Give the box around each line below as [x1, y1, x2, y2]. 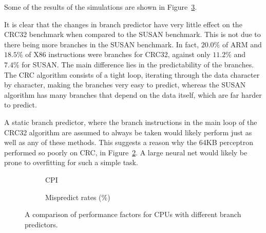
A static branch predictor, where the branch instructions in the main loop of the [4, 116, 257, 127]
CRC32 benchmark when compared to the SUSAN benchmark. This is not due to [4, 29, 261, 40]
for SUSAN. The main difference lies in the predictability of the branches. [22, 59, 254, 69]
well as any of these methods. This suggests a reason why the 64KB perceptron [4, 137, 254, 148]
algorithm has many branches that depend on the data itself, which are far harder [4, 89, 262, 100]
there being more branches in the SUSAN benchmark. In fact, [4, 39, 199, 49]
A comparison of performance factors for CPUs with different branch [25, 209, 241, 220]
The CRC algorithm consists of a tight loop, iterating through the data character [4, 69, 260, 80]
